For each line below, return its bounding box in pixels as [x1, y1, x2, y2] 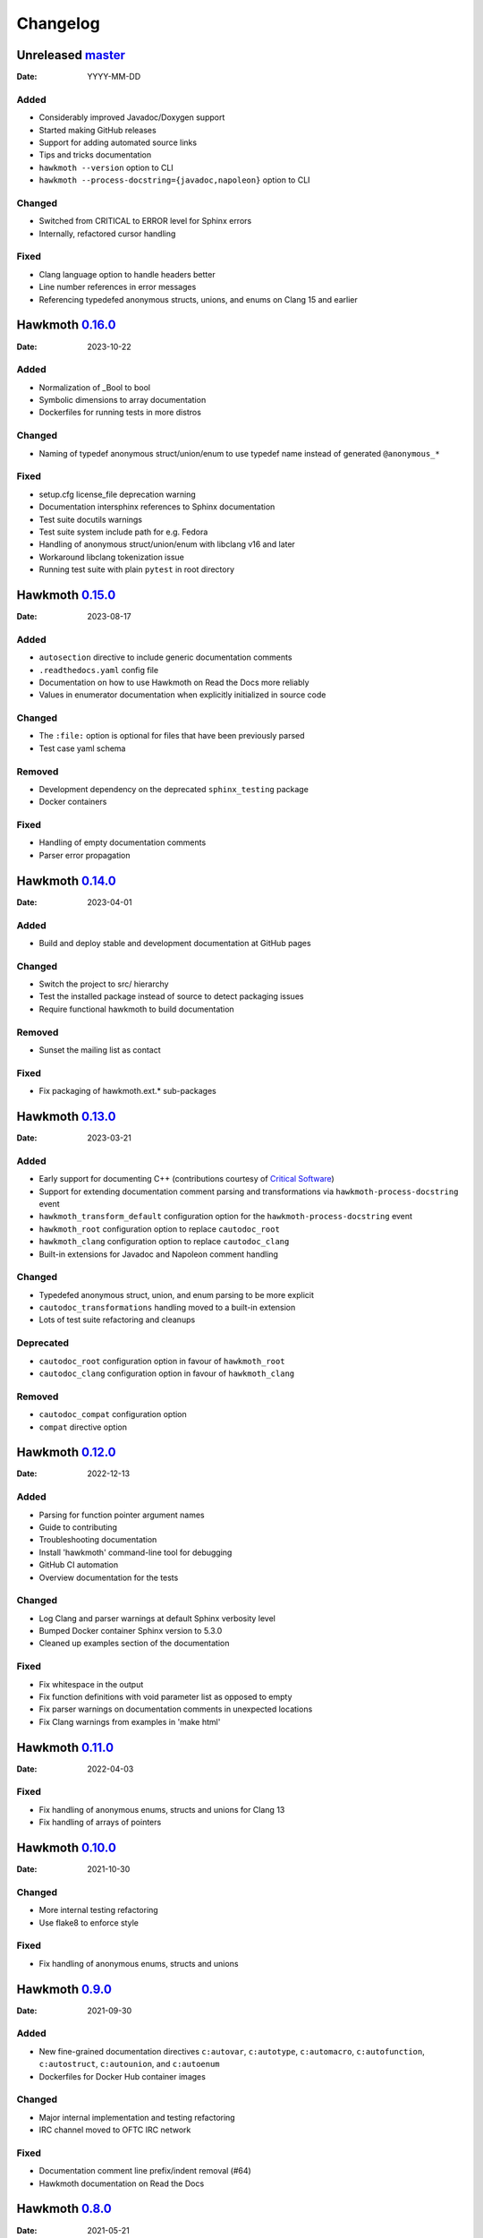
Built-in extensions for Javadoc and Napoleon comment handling [38, 1249, 279, 1260]
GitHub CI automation [38, 1559, 119, 1570]
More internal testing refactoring [38, 1905, 158, 1916]
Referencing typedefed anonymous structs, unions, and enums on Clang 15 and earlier [38, 294, 358, 304]
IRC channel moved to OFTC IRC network [38, 2124, 191, 2135]
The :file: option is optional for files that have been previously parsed [38, 730, 305, 741]
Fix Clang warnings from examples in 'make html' [38, 1716, 221, 1727]
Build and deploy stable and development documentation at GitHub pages [38, 937, 312, 948]
